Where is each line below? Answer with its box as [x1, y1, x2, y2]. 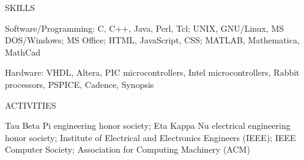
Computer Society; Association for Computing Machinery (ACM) [5, 143, 250, 156]
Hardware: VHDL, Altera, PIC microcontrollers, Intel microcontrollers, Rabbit [5, 66, 300, 79]
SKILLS [5, 1, 35, 13]
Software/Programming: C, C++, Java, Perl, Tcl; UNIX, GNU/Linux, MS [5, 21, 284, 34]
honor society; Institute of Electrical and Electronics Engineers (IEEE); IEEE [5, 131, 296, 144]
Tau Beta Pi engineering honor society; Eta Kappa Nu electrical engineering [5, 119, 291, 132]
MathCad [5, 45, 40, 58]
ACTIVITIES [5, 98, 56, 111]
